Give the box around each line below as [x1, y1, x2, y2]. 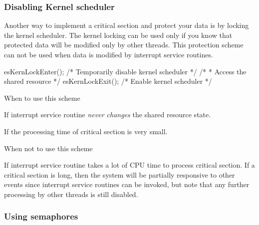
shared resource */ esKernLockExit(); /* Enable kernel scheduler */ [4, 76, 212, 86]
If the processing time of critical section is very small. [4, 126, 168, 136]
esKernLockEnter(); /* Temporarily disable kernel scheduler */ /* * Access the [4, 66, 247, 76]
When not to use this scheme [4, 143, 93, 153]
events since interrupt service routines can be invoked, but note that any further [4, 179, 250, 190]
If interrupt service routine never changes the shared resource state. [4, 109, 211, 120]
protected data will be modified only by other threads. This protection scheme [4, 39, 244, 50]
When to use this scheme [4, 92, 80, 103]
